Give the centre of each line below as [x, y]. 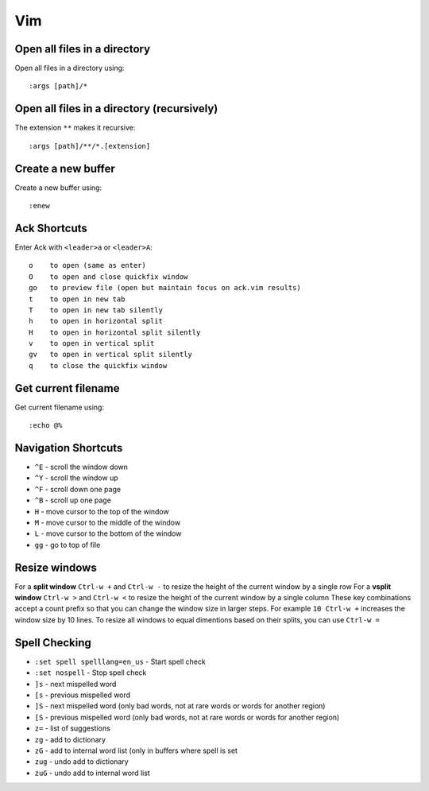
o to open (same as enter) [88, 266]
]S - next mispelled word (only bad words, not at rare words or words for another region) [180, 706]
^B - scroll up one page [73, 500]
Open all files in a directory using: [70, 68]
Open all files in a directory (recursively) [116, 109]
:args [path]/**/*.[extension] [90, 146]
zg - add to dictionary [70, 739]
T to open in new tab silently [96, 310]
